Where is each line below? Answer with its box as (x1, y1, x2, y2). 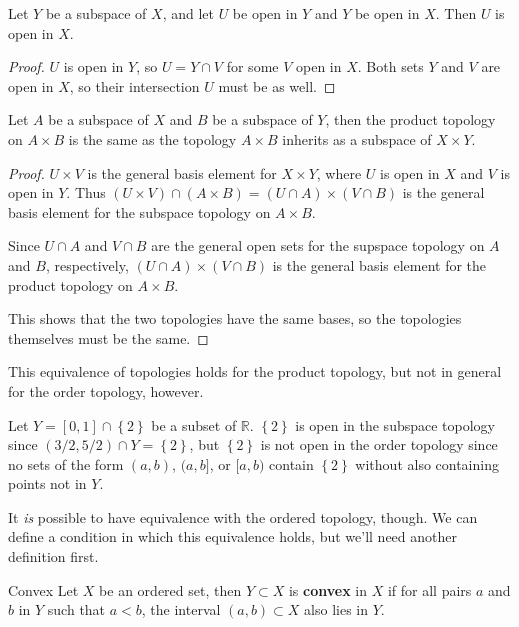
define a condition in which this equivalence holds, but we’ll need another (8, 526, 457, 547)
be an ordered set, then (99, 579, 242, 600)
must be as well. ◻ (218, 75, 336, 96)
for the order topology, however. (8, 380, 204, 401)
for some (226, 56, 279, 77)
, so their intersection (69, 75, 200, 96)
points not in (8, 473, 87, 494)
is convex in (288, 579, 367, 600)
